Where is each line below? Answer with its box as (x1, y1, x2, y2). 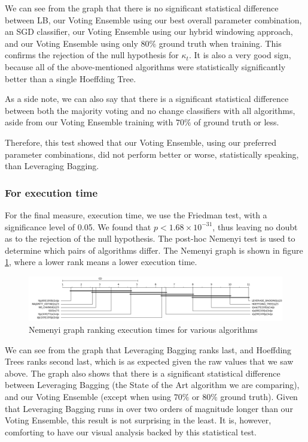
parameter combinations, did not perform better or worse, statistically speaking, (5, 148, 299, 160)
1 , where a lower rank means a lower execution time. (5, 255, 197, 268)
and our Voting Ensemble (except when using (5, 390, 172, 402)
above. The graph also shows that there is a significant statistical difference (5, 366, 280, 379)
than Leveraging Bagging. (5, 160, 99, 172)
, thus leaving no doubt (212, 220, 298, 233)
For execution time (5, 185, 98, 200)
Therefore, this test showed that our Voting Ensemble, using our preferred (5, 136, 276, 148)
